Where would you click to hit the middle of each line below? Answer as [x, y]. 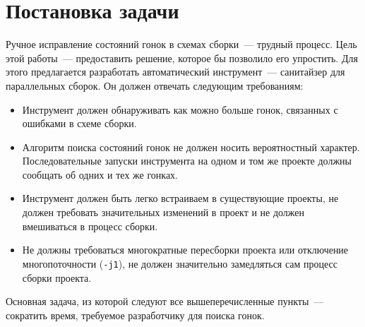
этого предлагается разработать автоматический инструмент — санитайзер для [175, 72]
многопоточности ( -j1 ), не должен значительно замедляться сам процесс [180, 263]
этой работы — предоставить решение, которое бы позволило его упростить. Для [182, 58]
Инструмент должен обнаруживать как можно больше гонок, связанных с [180, 109]
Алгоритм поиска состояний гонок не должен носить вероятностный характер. [191, 147]
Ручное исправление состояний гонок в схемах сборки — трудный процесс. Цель [181, 44]
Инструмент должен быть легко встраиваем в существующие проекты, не [180, 198]
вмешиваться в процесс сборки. [90, 226]
